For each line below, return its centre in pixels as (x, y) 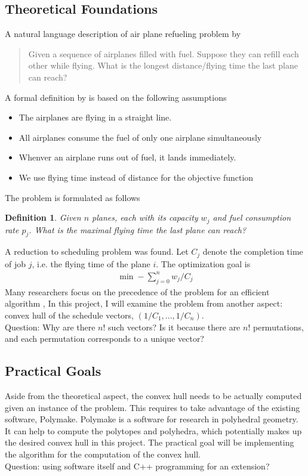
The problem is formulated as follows (73, 197)
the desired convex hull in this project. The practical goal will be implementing (150, 442)
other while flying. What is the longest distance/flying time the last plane (163, 65)
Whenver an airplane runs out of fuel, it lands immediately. (127, 157)
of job (16, 263)
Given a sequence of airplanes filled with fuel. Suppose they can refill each (164, 53)
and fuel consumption (252, 217)
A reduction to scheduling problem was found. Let (97, 251)
